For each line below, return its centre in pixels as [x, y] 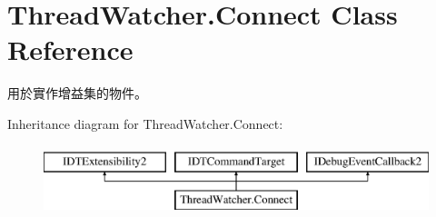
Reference [70, 49]
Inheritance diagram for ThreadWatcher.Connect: [145, 123]
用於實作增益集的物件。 [77, 93]
